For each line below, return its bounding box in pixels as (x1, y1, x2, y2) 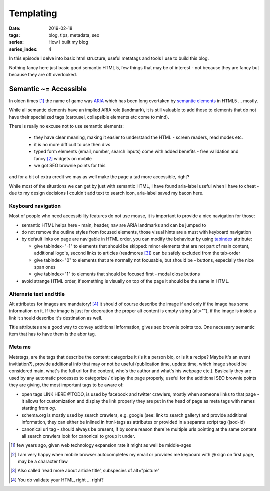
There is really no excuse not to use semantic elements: (9, 123, 124, 129)
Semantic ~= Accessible (9, 84, 87, 93)
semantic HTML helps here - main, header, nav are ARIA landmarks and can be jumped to (21, 222, 206, 228)
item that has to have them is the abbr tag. (9, 331, 96, 337)
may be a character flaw (18, 458, 68, 465)
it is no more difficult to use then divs (34, 141, 111, 147)
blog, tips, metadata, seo (48, 32, 100, 38)
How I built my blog (48, 39, 88, 45)
